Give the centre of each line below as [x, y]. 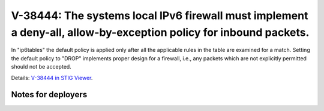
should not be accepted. [41, 67]
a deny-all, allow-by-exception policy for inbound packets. [160, 32]
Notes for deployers [49, 95]
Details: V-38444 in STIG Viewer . [52, 78]
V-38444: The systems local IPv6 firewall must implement [160, 16]
